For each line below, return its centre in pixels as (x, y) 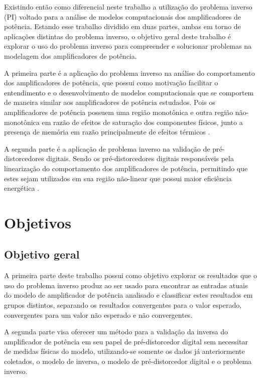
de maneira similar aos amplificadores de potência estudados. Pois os (110, 102)
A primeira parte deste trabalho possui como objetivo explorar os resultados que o (130, 275)
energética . (22, 188)
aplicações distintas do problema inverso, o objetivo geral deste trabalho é (118, 36)
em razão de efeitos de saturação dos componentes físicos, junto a (142, 122)
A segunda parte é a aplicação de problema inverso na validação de (107, 148)
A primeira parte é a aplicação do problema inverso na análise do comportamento (129, 73)
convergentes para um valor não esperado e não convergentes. (98, 314)
